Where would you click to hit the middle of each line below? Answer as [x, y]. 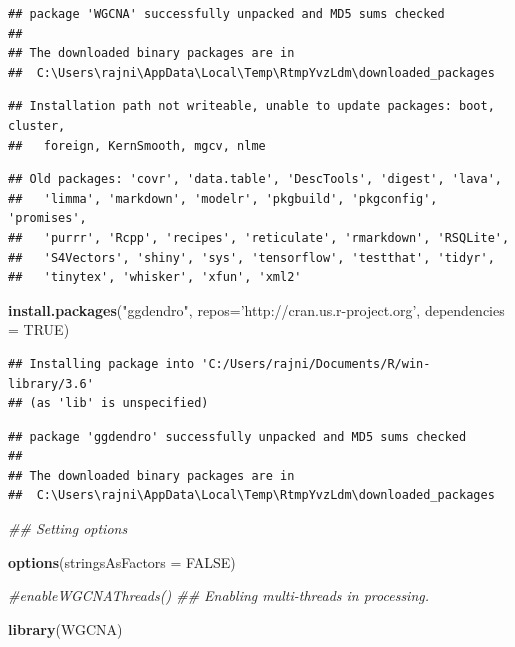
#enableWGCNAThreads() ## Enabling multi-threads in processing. [219, 595]
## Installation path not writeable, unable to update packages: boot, [251, 106]
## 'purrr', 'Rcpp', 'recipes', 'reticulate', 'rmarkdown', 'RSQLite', [259, 237]
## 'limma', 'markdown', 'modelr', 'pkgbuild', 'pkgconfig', [223, 198]
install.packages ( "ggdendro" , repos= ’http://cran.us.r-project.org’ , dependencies [256, 309]
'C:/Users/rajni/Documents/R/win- [316, 363]
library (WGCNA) [65, 628]
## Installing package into [101, 363]
